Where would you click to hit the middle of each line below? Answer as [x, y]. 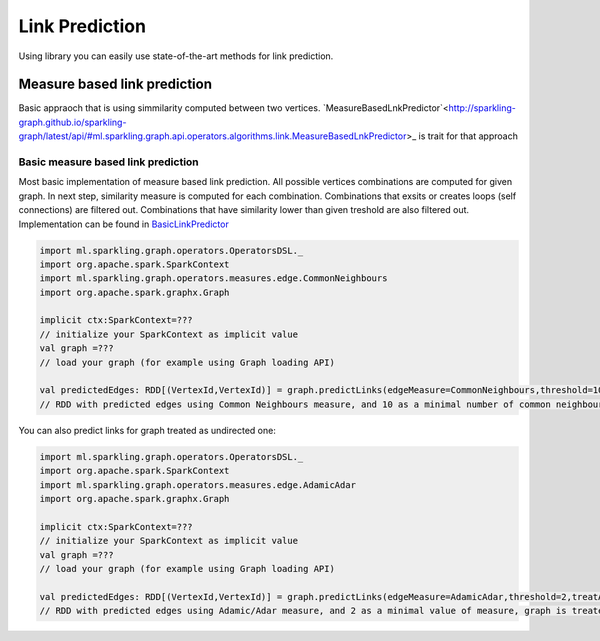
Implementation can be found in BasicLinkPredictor [123, 224]
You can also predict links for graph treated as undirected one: [147, 430]
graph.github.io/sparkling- [72, 122]
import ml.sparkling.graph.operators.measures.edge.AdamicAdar [198, 484]
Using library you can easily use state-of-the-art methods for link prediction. [176, 56]
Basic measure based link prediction [108, 162]
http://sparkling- [482, 108]
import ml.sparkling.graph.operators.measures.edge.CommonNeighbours [213, 278]
